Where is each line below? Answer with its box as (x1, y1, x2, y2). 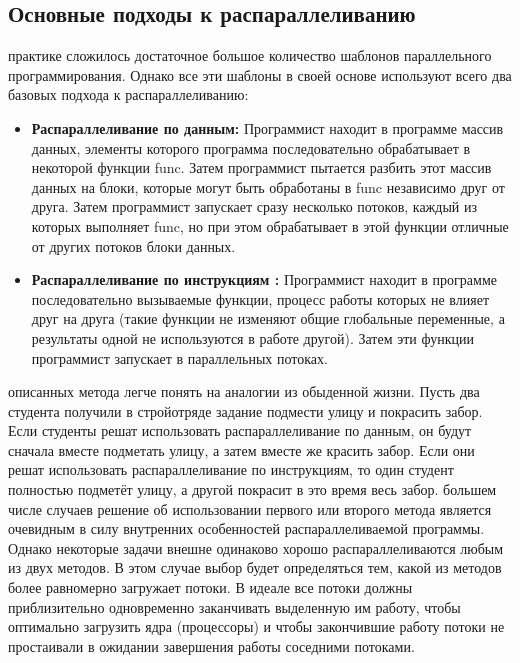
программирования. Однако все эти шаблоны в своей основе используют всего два (8, 64, 512, 85)
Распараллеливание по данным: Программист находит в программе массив (31, 117, 504, 138)
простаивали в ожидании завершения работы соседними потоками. (8, 635, 415, 656)
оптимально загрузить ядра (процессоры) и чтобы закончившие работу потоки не (8, 616, 505, 637)
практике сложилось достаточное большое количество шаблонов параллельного (8, 45, 492, 66)
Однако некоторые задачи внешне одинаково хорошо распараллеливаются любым (8, 537, 504, 558)
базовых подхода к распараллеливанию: (8, 84, 249, 105)
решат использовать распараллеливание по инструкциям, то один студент (8, 459, 454, 480)
